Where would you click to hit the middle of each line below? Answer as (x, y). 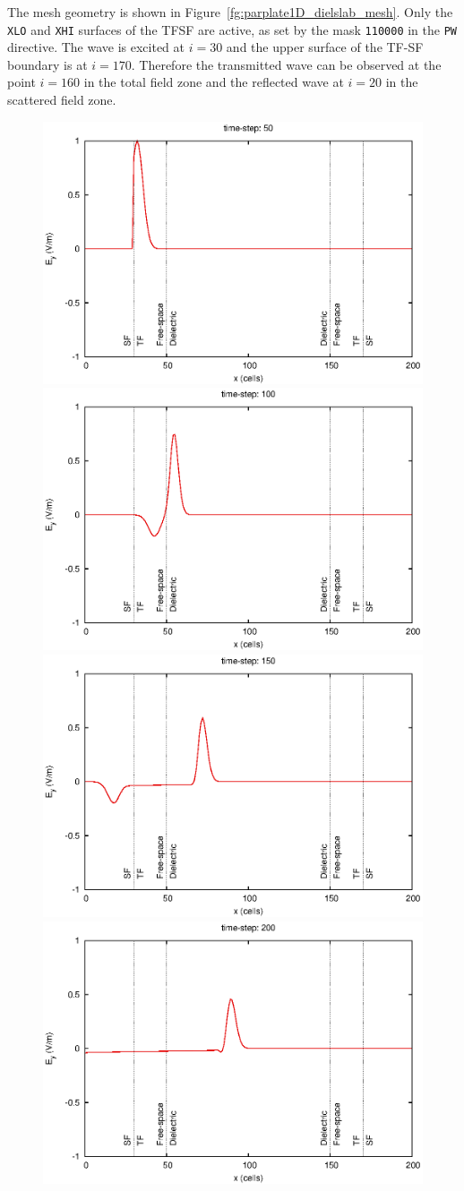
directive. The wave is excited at (96, 47)
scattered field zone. (62, 100)
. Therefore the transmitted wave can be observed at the (286, 64)
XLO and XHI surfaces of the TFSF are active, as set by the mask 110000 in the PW (232, 29)
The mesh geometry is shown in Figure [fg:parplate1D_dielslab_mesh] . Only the (230, 12)
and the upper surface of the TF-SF (325, 47)
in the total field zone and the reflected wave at (214, 82)
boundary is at (47, 64)
